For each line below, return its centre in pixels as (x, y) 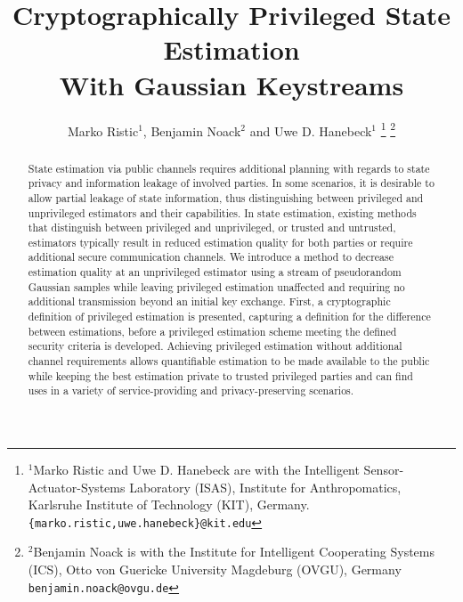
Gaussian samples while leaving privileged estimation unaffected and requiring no (216, 286)
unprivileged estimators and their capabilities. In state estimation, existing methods (222, 212)
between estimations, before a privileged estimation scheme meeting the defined (212, 331)
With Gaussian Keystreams (231, 84)
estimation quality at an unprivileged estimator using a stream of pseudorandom (215, 272)
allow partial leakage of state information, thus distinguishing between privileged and (226, 197)
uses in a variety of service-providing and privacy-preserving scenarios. (191, 390)
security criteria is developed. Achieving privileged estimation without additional (215, 346)
